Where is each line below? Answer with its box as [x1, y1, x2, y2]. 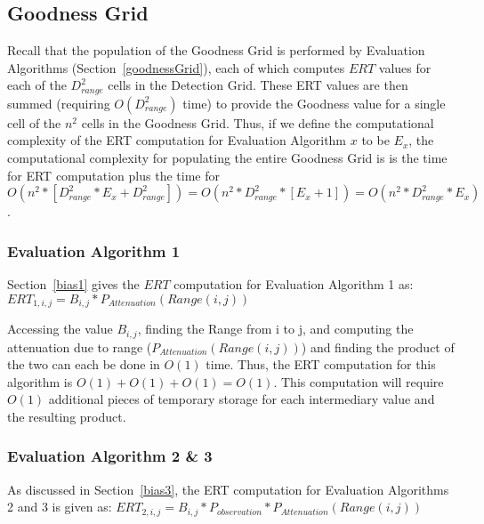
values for [378, 58, 432, 77]
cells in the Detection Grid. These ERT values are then [108, 76, 408, 94]
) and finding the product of [301, 337, 455, 356]
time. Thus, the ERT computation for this [206, 355, 436, 374]
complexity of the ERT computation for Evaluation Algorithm [7, 131, 347, 149]
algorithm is [7, 372, 73, 391]
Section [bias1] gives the [7, 275, 140, 294]
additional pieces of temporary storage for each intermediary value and [48, 390, 435, 408]
